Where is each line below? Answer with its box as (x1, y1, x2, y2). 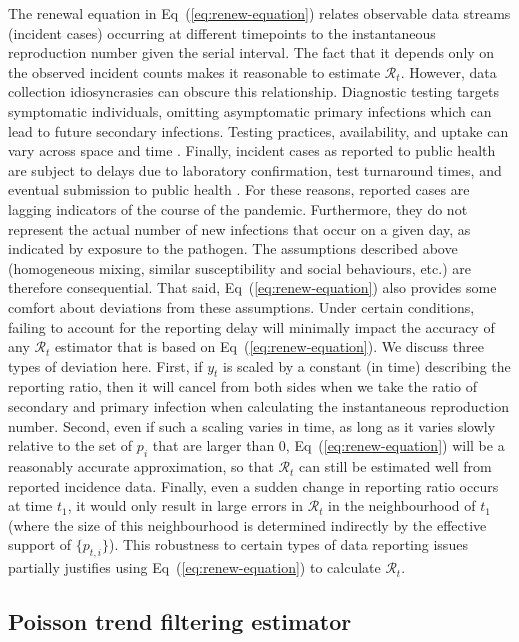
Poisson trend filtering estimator (8, 606, 352, 637)
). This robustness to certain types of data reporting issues (108, 534, 468, 555)
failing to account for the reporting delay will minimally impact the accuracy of (8, 316, 495, 337)
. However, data (400, 61, 497, 82)
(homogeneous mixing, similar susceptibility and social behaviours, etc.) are (8, 257, 471, 278)
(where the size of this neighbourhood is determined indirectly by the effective (8, 514, 487, 535)
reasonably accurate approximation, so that (8, 456, 274, 477)
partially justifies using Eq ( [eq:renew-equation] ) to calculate (8, 557, 381, 578)
